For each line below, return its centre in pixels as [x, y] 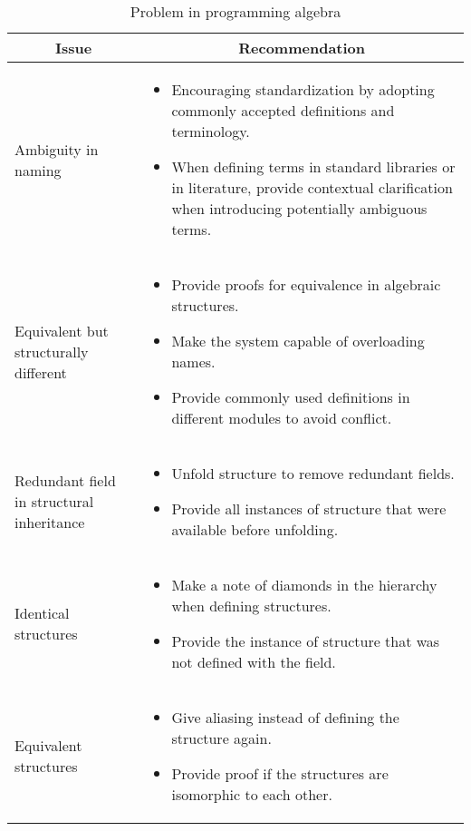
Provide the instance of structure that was [306, 641]
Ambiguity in [57, 149]
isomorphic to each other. [252, 794]
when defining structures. [251, 606]
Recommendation [302, 48]
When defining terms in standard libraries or [313, 166]
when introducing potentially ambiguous [299, 208]
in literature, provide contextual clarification [312, 187]
